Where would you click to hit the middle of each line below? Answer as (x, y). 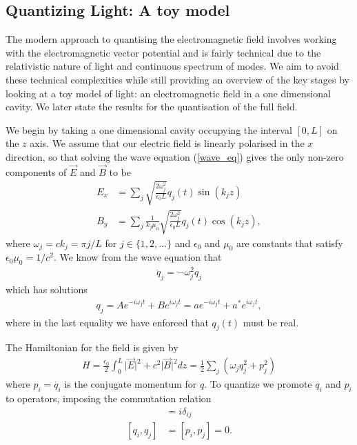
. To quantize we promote (258, 384)
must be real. (271, 322)
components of (36, 171)
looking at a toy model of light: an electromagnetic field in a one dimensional (168, 93)
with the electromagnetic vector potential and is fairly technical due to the (163, 52)
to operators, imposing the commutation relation (109, 398)
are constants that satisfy (290, 243)
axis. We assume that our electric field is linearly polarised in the (167, 143)
